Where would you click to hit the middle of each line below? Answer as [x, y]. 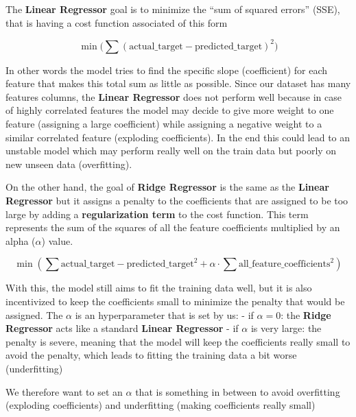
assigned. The [34, 314]
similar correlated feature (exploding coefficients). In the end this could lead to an [178, 137]
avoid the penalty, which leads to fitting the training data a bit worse [151, 355]
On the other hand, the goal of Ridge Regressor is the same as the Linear [167, 187]
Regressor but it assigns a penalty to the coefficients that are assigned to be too [177, 201]
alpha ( [21, 240]
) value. [57, 240]
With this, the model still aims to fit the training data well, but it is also [159, 288]
